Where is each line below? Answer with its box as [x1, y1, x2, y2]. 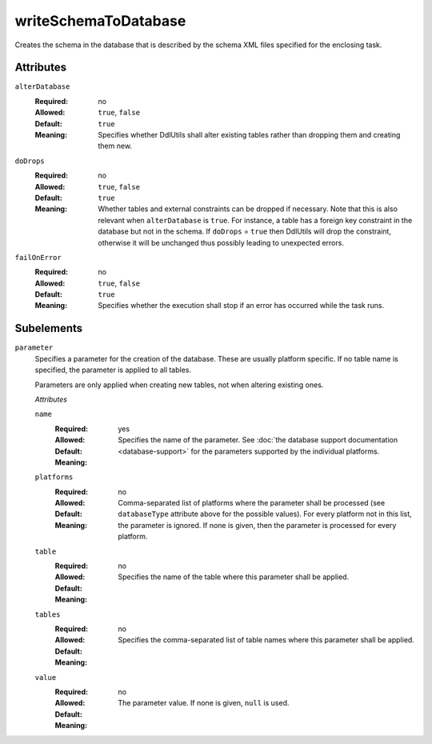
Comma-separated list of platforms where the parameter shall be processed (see [118, 498, 386, 508]
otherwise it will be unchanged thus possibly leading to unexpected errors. [98, 238, 344, 247]
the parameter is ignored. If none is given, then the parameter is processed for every [118, 520, 397, 530]
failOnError [14, 253, 62, 262]
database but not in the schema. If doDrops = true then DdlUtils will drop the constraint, [98, 226, 392, 236]
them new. [98, 141, 132, 151]
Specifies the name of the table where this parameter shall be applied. [118, 572, 350, 582]
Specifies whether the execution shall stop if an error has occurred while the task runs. [98, 301, 384, 310]
